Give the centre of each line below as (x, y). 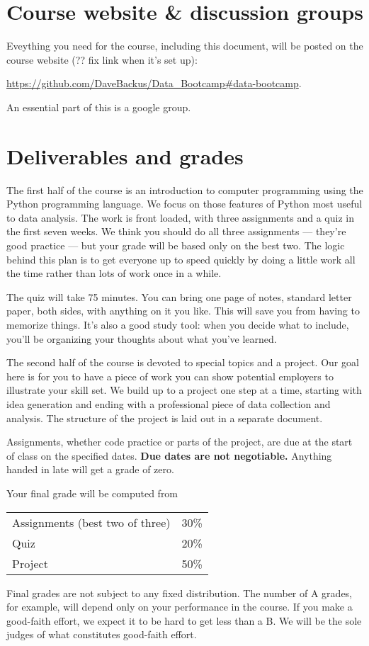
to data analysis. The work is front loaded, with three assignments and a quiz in (180, 217)
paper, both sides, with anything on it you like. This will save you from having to (183, 311)
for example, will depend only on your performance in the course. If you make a (180, 607)
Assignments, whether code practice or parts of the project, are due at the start (180, 442)
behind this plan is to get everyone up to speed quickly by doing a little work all (181, 259)
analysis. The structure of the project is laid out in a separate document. (165, 418)
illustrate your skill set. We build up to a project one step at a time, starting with (184, 390)
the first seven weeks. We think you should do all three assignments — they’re (176, 231)
